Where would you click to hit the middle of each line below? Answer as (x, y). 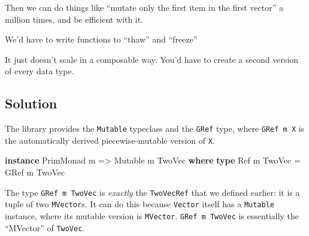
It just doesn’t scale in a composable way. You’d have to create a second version (152, 59)
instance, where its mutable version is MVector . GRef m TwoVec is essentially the (152, 215)
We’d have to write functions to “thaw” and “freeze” (101, 39)
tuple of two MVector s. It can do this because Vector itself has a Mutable (140, 204)
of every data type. (40, 71)
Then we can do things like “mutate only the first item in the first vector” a (144, 7)
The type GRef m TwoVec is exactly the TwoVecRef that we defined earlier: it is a (152, 192)
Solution (31, 103)
